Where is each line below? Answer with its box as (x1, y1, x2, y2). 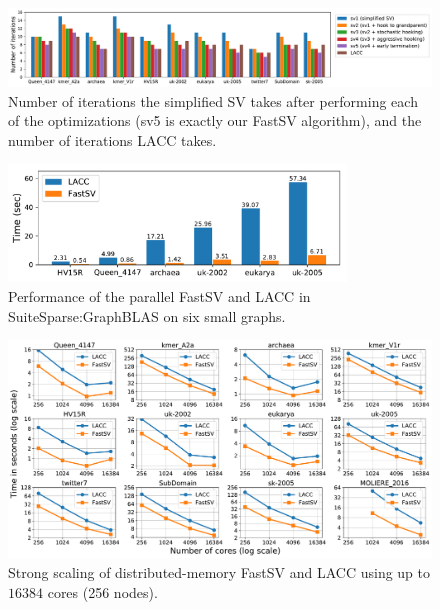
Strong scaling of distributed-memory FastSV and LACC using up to (8, 561, 431, 582)
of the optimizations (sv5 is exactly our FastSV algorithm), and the (8, 110, 422, 131)
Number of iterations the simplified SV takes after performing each (8, 90, 418, 111)
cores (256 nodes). (47, 581, 158, 602)
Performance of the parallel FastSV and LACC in (8, 285, 311, 306)
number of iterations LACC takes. (8, 129, 217, 150)
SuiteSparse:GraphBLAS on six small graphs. (8, 305, 286, 326)
